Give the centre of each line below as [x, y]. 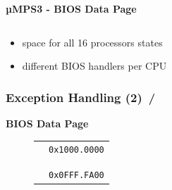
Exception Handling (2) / [81, 97]
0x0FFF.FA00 [76, 175]
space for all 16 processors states [92, 42]
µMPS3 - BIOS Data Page [71, 8]
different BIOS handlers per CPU [94, 66]
